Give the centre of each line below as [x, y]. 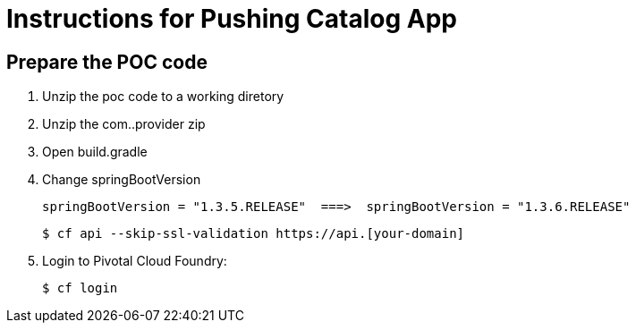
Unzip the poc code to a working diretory [163, 97]
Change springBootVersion [122, 180]
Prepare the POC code [107, 62]
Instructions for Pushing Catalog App [232, 19]
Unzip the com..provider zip [124, 124]
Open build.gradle [95, 152]
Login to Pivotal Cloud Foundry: [135, 261]
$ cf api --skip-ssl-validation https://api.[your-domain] [254, 234]
